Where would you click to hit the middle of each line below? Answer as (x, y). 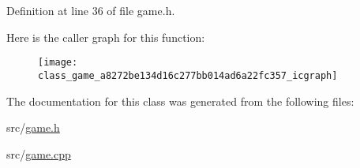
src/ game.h (33, 127)
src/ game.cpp (39, 153)
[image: (58, 63)
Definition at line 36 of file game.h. (91, 10)
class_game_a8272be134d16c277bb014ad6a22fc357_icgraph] (188, 75)
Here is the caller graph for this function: (106, 37)
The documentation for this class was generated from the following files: (180, 101)
